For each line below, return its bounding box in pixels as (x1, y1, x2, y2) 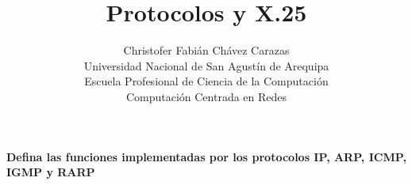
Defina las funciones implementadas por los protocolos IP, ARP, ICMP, (6, 148, 406, 164)
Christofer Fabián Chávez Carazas (123, 42, 290, 59)
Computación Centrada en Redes (125, 88, 287, 104)
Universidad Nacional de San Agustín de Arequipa (83, 57, 329, 74)
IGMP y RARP (6, 164, 95, 180)
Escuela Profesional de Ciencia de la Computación (84, 73, 329, 89)
